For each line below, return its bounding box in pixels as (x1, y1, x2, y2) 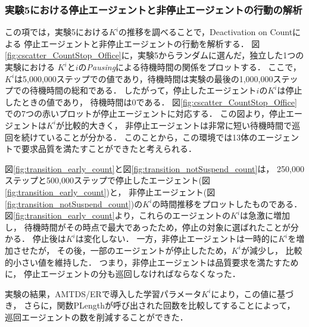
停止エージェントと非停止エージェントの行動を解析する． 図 (24, 37, 260, 49)
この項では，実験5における (5, 26, 109, 38)
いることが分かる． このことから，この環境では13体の (46, 130, 258, 143)
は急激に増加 (240, 209, 291, 222)
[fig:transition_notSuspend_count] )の (5, 197, 143, 210)
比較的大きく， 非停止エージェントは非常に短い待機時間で (64, 119, 292, 131)
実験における (5, 61, 55, 73)
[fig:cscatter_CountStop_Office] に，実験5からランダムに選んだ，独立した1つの (5, 49, 304, 61)
